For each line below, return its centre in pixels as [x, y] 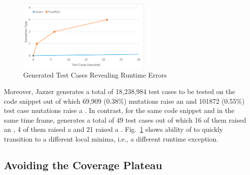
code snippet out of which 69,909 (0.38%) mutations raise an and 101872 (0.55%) [124, 101]
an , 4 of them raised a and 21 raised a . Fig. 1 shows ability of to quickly [114, 129]
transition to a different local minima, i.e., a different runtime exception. [111, 138]
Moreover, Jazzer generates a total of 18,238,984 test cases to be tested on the [120, 91]
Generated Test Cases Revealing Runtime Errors [95, 75]
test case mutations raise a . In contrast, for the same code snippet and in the [119, 110]
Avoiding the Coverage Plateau [83, 165]
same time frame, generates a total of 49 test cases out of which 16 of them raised [125, 119]
